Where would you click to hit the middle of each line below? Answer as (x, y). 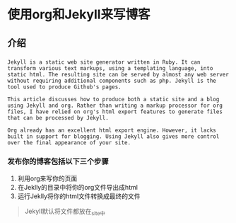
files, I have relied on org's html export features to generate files (115, 111)
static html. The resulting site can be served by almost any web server (118, 74)
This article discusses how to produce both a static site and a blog (113, 99)
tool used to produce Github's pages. (64, 87)
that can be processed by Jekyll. (58, 118)
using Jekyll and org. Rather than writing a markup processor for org (115, 105)
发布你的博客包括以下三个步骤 (58, 161)
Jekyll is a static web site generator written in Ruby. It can (104, 62)
